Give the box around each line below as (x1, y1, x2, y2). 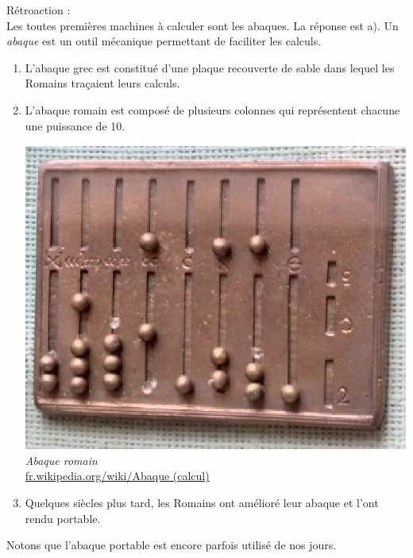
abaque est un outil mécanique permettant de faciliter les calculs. (6, 33, 322, 49)
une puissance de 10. (25, 117, 125, 134)
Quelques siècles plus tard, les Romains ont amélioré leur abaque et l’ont (25, 494, 379, 511)
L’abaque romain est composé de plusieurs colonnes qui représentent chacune (25, 101, 400, 118)
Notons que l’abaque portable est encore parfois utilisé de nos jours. (6, 537, 337, 553)
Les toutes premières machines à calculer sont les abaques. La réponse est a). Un (6, 17, 399, 33)
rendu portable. (25, 510, 101, 526)
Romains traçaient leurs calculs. (25, 75, 180, 91)
